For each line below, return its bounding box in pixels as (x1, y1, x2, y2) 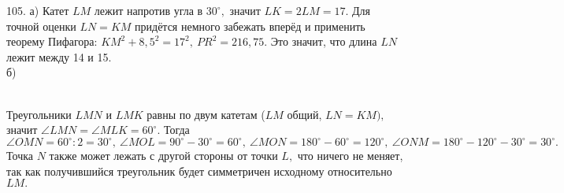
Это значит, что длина (270, 33, 377, 50)
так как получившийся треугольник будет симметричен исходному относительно (6, 162, 392, 179)
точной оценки (6, 17, 76, 34)
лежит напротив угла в (94, 2, 203, 18)
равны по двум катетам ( (147, 106, 265, 122)
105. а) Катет (6, 2, 69, 18)
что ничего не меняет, (297, 147, 403, 164)
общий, (287, 106, 322, 122)
